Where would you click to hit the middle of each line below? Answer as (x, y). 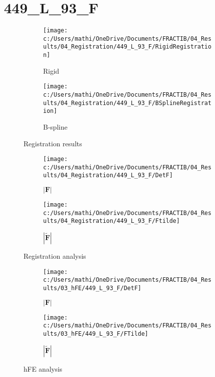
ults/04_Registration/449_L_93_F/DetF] (108, 175)
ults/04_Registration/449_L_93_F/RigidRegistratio (127, 47)
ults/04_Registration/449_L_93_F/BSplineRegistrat (127, 103)
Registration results (53, 143)
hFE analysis (43, 368)
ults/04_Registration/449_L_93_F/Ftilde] (112, 221)
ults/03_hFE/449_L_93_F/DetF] (92, 288)
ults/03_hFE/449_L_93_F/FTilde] (96, 334)
